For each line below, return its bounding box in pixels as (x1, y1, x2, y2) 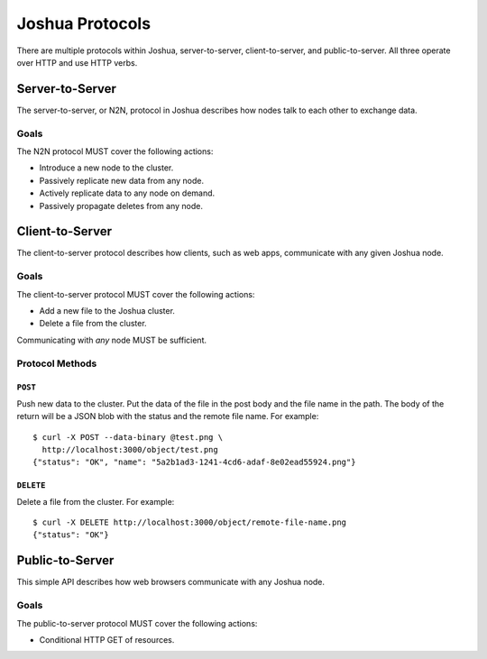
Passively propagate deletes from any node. (39, 200, 203, 211)
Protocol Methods (16, 357, 97, 370)
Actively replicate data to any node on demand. (39, 188, 216, 198)
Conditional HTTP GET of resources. (39, 634, 175, 645)
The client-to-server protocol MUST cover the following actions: (16, 288, 255, 299)
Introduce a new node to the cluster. (39, 162, 174, 173)
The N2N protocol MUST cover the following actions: (16, 145, 214, 157)
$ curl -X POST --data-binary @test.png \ (32, 432, 224, 442)
